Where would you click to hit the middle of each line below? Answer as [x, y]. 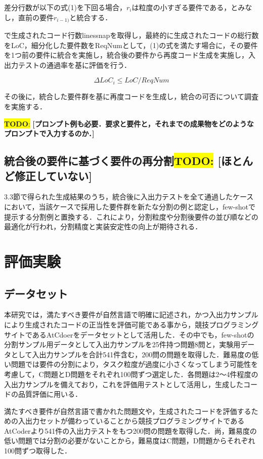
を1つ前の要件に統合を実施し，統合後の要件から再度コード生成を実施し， [126, 55]
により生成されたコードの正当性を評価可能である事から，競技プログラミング [131, 324]
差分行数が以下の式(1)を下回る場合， [65, 7]
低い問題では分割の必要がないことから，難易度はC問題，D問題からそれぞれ [130, 441]
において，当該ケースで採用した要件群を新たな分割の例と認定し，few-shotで [130, 206]
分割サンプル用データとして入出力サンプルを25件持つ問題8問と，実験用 [122, 344]
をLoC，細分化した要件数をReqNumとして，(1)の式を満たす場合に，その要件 [131, 45]
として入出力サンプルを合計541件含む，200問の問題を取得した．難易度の [131, 354]
